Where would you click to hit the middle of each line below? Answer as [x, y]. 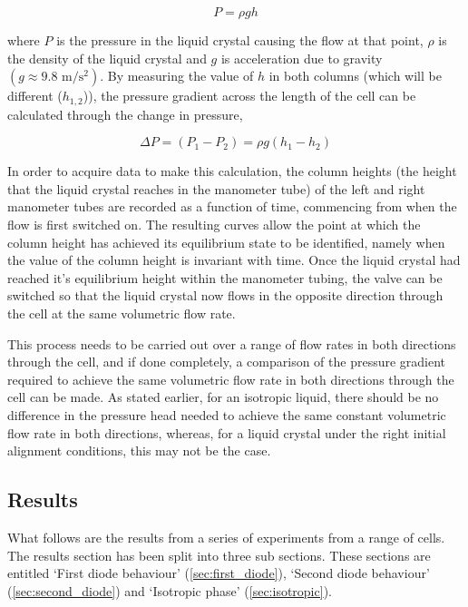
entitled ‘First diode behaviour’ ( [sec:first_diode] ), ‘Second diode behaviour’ [219, 573]
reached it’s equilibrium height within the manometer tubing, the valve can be [225, 277]
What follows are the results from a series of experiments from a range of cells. [226, 537]
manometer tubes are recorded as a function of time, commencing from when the [232, 206]
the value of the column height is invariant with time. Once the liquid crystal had [234, 260]
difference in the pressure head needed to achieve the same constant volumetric [227, 414]
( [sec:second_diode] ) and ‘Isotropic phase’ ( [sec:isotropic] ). [170, 590]
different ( [35, 96]
